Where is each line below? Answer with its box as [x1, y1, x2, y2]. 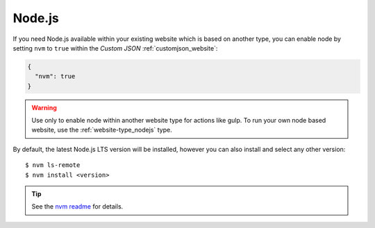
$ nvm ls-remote [25, 161, 81, 169]
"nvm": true [35, 73, 76, 80]
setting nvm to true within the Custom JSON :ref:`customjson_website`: [12, 44, 218, 52]
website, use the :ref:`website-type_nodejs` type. [31, 125, 173, 134]
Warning [31, 103, 57, 112]
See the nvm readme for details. [31, 202, 124, 211]
